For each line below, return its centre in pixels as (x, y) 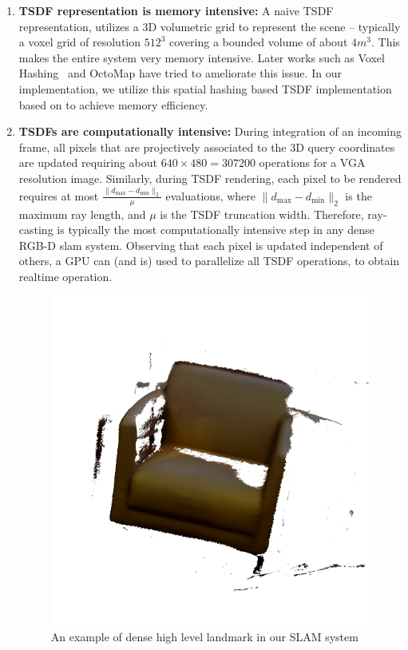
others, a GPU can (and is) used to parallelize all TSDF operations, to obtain (209, 261)
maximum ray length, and (82, 214)
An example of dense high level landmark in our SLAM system (204, 636)
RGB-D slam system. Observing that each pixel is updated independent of (201, 245)
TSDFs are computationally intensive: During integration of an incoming (210, 131)
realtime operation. (65, 276)
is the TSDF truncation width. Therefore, (262, 214)
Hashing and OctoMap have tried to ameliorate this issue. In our (180, 73)
